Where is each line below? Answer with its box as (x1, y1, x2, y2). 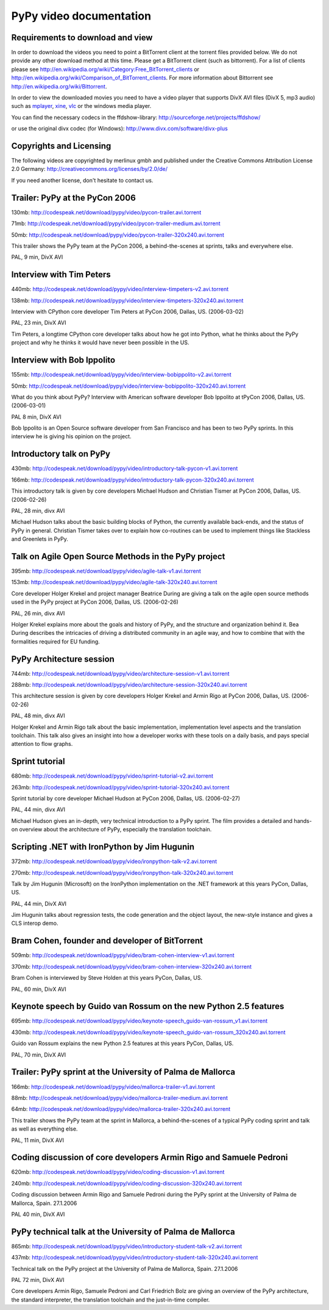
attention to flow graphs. (11, 740, 73, 748)
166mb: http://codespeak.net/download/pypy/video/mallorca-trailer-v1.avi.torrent (11, 1083, 216, 1090)
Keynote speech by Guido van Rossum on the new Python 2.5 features (11, 1001, 285, 1011)
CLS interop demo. (11, 919, 58, 927)
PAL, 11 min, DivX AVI (11, 1136, 64, 1144)
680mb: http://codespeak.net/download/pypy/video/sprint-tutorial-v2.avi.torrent (11, 772, 213, 780)
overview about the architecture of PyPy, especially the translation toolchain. (19, 826, 212, 833)
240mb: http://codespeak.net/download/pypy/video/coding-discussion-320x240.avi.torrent (11, 1179, 242, 1187)
